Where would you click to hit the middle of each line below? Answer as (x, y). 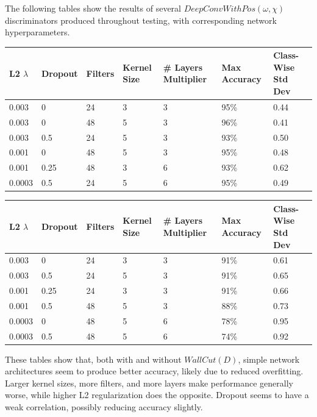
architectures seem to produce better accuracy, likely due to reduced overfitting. (154, 371)
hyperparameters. (37, 32)
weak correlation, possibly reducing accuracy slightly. (104, 407)
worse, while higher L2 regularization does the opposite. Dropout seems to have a (157, 395)
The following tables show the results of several (93, 8)
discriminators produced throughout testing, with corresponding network (141, 20)
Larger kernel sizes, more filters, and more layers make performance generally (149, 383)
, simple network (269, 359)
